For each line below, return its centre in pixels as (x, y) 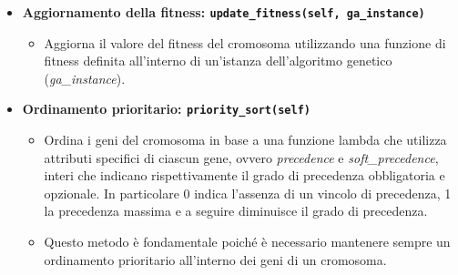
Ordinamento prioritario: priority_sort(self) (166, 109)
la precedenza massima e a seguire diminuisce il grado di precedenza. (236, 211)
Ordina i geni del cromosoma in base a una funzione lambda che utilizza (245, 140)
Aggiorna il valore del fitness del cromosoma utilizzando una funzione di (245, 42)
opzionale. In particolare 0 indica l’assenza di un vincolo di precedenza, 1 (248, 193)
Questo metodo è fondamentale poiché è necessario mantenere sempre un (247, 242)
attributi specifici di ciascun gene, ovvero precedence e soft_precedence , (241, 157)
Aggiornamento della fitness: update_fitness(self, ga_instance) (224, 12)
